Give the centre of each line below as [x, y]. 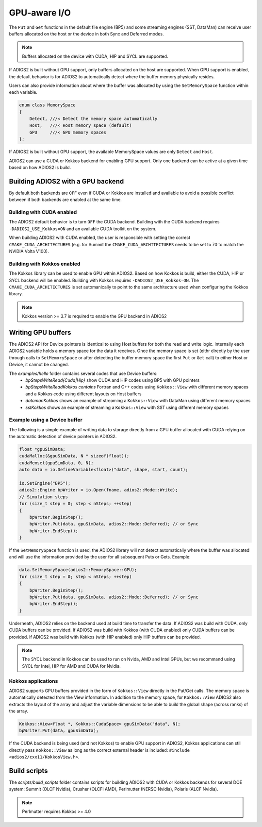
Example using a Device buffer [46, 420]
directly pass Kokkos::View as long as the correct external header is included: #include [99, 750]
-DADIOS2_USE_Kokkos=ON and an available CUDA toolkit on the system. [83, 229]
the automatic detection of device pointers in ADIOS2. [63, 437]
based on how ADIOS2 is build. [40, 167]
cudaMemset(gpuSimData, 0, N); [57, 463]
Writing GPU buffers [40, 332]
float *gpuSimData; [42, 449]
